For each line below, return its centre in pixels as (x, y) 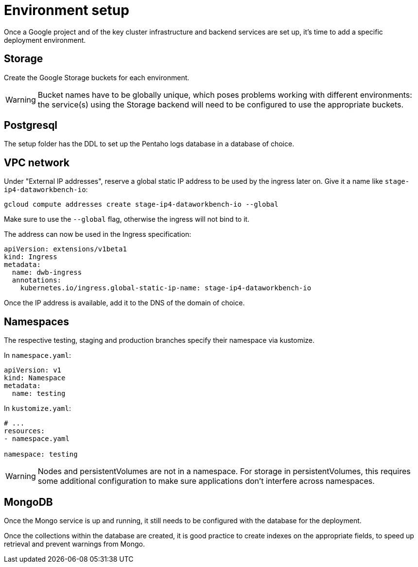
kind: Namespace (35, 378)
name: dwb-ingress (47, 273)
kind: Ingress (31, 257)
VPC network (37, 162)
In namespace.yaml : (38, 355)
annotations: (37, 280)
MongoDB (28, 502)
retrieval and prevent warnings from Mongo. (74, 544)
